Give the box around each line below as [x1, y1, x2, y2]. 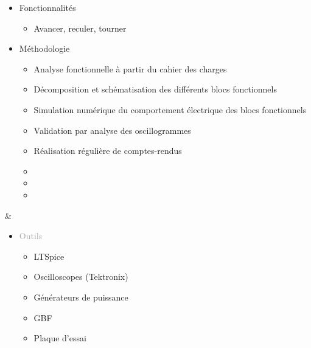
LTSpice [33, 249, 65, 262]
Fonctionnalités [19, 1, 76, 13]
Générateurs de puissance [33, 290, 128, 303]
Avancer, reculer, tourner [33, 21, 127, 34]
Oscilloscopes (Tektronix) [33, 270, 128, 283]
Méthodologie [19, 42, 70, 55]
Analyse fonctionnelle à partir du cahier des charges [33, 62, 227, 75]
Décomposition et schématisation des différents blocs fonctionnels [33, 83, 277, 96]
